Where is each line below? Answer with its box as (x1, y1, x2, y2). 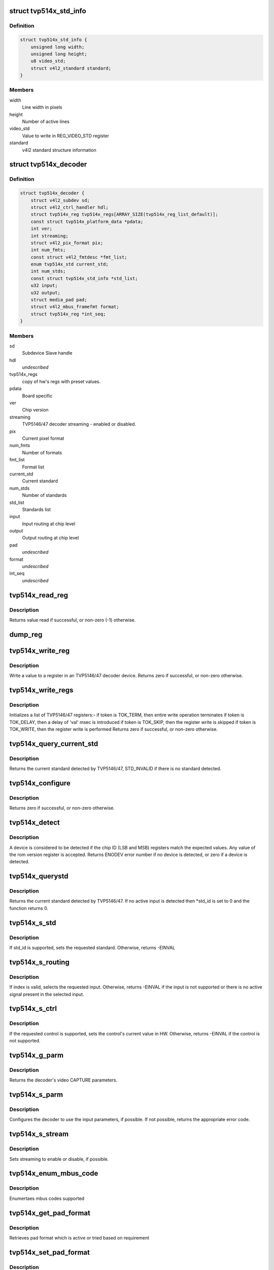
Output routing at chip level (22, 535, 79, 541)
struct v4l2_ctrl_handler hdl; (30, 204, 109, 210)
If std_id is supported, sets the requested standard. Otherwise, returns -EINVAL (9, 945, 175, 951)
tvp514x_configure (9, 779, 71, 787)
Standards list (22, 506, 51, 513)
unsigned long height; (30, 51, 87, 57)
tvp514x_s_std (9, 918, 56, 927)
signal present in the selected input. (9, 991, 84, 997)
